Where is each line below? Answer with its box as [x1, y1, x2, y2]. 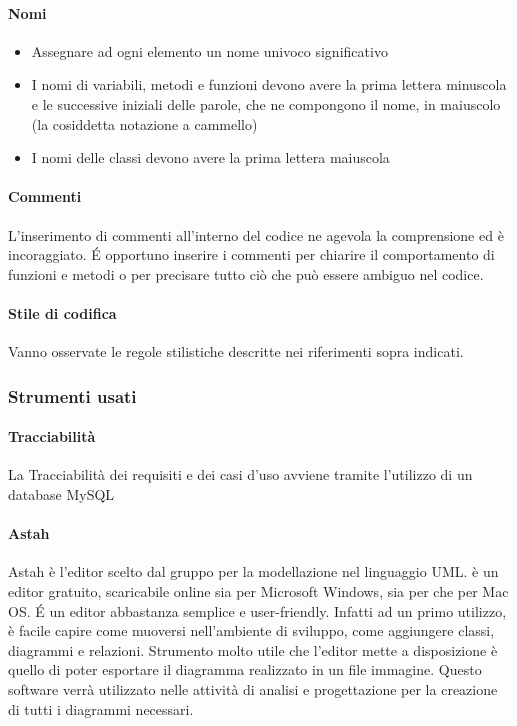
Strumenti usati [8, 383, 137, 408]
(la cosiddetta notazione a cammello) [31, 113, 258, 134]
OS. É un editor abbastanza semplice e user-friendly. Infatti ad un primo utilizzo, [8, 600, 507, 621]
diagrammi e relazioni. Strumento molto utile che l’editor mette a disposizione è [8, 639, 498, 660]
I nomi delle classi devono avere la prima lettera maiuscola [31, 147, 390, 168]
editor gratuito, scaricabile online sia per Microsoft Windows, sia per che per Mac [8, 580, 509, 601]
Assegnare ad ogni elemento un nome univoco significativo [31, 40, 388, 61]
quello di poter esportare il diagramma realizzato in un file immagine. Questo [8, 659, 482, 680]
